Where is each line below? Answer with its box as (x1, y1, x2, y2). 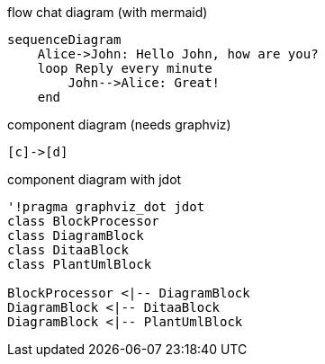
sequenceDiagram (7, 32, 122, 47)
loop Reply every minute (37, 61, 212, 75)
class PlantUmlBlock (7, 257, 152, 271)
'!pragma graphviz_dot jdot (7, 200, 205, 214)
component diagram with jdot (7, 172, 182, 187)
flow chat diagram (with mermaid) (7, 4, 208, 20)
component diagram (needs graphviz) (7, 117, 231, 132)
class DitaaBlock (7, 243, 129, 257)
